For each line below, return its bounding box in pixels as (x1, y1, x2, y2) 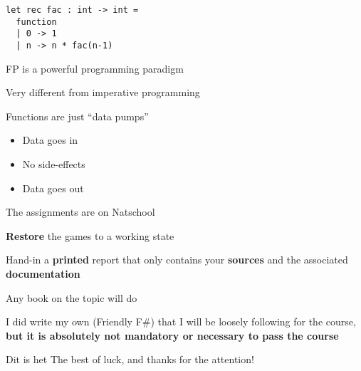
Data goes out (22, 180, 84, 195)
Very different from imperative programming (6, 85, 200, 100)
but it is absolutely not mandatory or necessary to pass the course (6, 328, 339, 343)
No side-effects (22, 157, 85, 171)
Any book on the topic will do (6, 290, 137, 305)
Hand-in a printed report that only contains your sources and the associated (6, 252, 348, 267)
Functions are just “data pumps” (6, 108, 149, 123)
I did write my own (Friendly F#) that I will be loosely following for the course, (6, 314, 356, 329)
